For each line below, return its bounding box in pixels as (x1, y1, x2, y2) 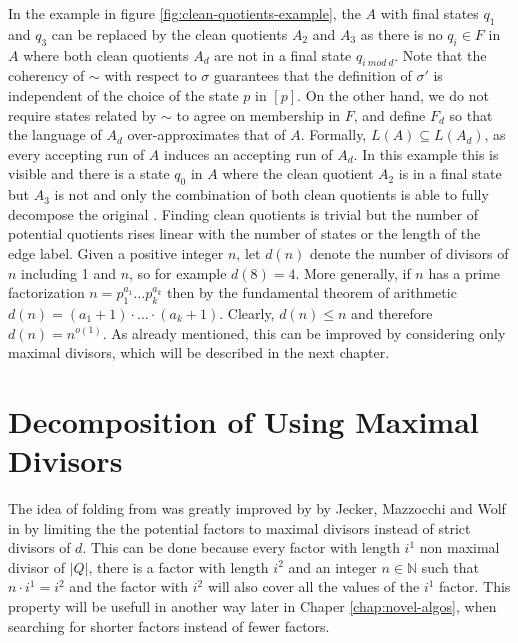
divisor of (8, 556, 65, 577)
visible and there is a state (8, 163, 170, 184)
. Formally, (300, 124, 367, 145)
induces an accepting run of (164, 143, 333, 164)
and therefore (351, 302, 433, 323)
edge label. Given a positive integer (8, 242, 224, 263)
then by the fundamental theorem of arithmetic (167, 282, 457, 303)
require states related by (8, 104, 157, 125)
